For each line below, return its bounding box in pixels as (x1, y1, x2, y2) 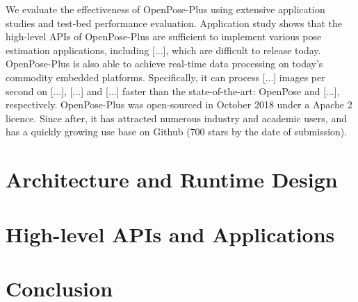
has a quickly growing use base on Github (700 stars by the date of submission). (6, 124, 348, 139)
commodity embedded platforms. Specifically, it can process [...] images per (6, 69, 325, 84)
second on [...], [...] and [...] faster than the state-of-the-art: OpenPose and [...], (6, 83, 340, 98)
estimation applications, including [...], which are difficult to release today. (6, 42, 321, 57)
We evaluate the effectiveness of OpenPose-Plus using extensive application (6, 2, 325, 16)
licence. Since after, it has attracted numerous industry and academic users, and (6, 110, 347, 125)
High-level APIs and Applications (6, 219, 335, 248)
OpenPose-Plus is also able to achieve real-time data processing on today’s (6, 56, 323, 71)
